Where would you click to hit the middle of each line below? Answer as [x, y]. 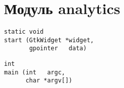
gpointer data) [58, 49]
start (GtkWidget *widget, [49, 40]
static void [24, 32]
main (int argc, [35, 72]
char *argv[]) [49, 81]
